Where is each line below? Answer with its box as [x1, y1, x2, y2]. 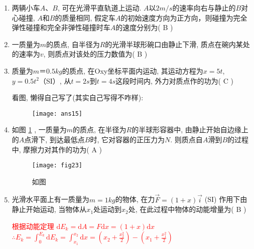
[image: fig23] [32, 162, 83, 169]
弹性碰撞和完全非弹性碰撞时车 [12, 22, 110, 33]
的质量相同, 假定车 [55, 12, 116, 23]
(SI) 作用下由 [204, 194, 247, 204]
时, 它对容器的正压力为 [90, 134, 165, 144]
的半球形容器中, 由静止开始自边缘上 [132, 124, 248, 135]
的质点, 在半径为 [72, 124, 126, 135]
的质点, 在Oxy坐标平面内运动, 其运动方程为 [62, 65, 203, 76]
